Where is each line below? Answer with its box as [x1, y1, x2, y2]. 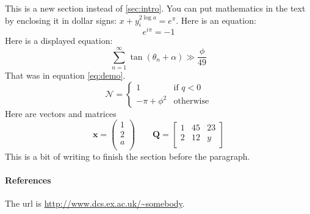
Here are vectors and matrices [5, 107, 117, 119]
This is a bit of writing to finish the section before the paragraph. [5, 149, 250, 162]
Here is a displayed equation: [5, 34, 113, 47]
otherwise [173, 97, 209, 106]
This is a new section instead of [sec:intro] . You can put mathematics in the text [5, 2, 306, 14]
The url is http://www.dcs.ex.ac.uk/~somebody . [5, 196, 185, 209]
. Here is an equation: [176, 13, 256, 26]
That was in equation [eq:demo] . [5, 69, 126, 82]
